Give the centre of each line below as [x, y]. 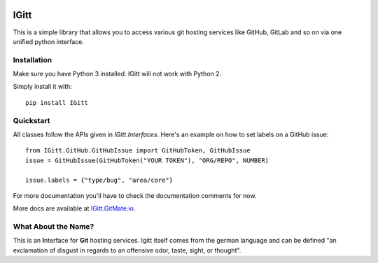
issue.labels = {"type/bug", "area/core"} [99, 180]
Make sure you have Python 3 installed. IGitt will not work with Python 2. [117, 74]
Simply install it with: [43, 87]
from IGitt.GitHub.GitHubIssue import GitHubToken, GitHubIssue [138, 151]
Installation [33, 59]
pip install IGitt [57, 102]
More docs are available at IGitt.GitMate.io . [74, 208]
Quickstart [31, 120]
